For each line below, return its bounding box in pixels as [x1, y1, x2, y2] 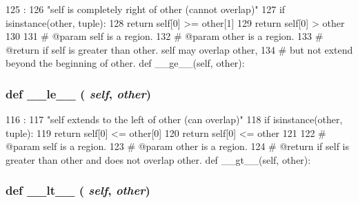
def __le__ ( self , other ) [6, 85, 152, 102]
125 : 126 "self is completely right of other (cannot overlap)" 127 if [6, 2, 286, 16]
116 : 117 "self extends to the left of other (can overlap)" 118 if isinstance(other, [6, 112, 343, 127]
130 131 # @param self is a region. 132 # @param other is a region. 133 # [6, 29, 324, 43]
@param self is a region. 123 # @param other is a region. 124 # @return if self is [6, 139, 350, 153]
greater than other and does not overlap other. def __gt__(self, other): [6, 152, 311, 167]
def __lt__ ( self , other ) [6, 182, 150, 199]
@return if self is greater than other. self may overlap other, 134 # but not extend [6, 42, 353, 56]
